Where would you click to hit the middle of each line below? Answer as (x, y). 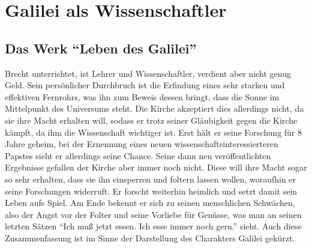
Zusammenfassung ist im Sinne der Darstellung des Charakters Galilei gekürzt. (150, 237)
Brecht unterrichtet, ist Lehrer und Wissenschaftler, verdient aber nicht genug (148, 73)
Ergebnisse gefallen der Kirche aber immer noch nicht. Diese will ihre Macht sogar (156, 167)
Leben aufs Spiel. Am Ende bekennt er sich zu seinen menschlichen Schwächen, (150, 203)
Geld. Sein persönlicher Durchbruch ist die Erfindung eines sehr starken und (145, 85)
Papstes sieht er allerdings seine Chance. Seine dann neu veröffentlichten (138, 155)
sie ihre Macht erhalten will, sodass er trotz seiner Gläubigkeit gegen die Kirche (151, 120)
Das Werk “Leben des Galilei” (101, 48)
